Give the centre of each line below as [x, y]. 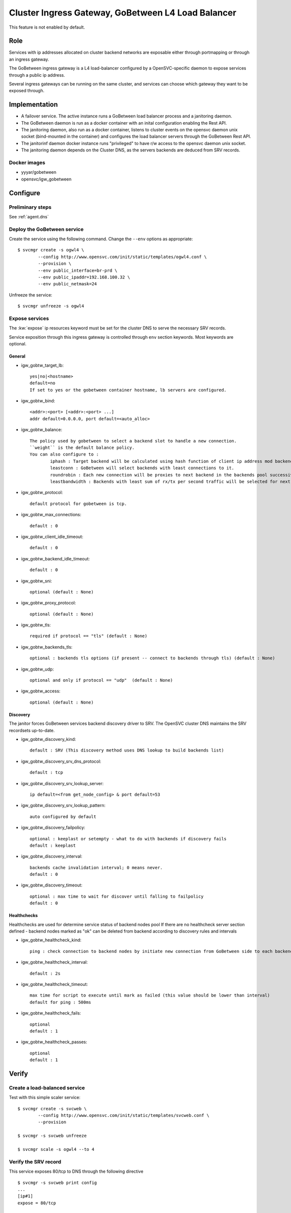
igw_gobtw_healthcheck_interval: [55, 962]
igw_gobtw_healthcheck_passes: [54, 1042]
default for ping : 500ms [61, 1002]
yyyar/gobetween [39, 172]
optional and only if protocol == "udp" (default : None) [101, 680]
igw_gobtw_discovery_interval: [52, 856]
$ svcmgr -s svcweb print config [57, 1182]
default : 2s [45, 973]
